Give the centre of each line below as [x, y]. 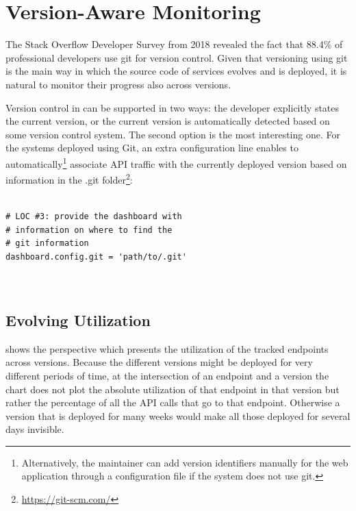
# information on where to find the [89, 230]
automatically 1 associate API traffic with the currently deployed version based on [176, 162]
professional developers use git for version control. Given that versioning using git [177, 57]
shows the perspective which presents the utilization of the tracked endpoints [167, 348]
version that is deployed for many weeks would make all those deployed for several [178, 415]
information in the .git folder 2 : [69, 178]
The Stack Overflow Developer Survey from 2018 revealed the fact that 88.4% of [174, 44]
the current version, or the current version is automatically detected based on [168, 121]
